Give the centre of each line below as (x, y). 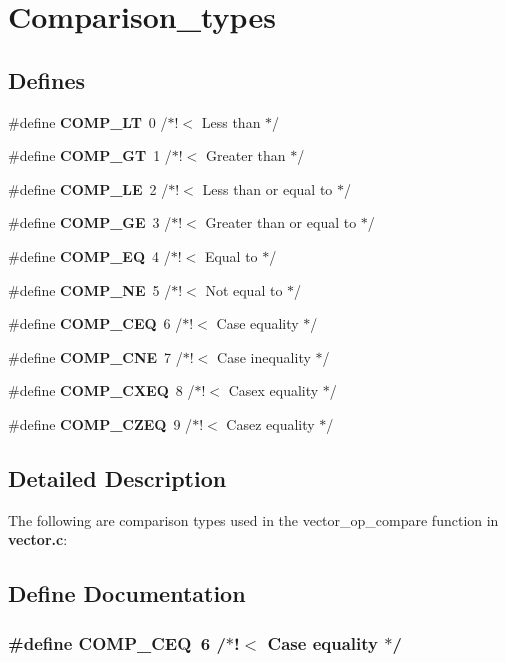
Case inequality (264, 356)
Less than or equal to (267, 188)
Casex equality (273, 390)
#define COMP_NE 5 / (90, 289)
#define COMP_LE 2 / (88, 188)
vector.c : (38, 539)
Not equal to (244, 289)
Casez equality (270, 423)
